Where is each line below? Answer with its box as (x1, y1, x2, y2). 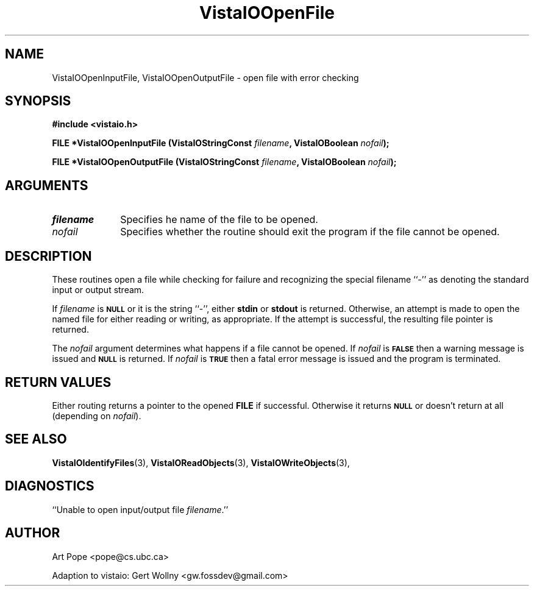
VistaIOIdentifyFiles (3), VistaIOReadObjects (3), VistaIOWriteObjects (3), (52, 457, 350, 468)
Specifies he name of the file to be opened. (120, 213, 318, 226)
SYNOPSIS (5, 93, 71, 109)
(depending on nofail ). (52, 410, 141, 421)
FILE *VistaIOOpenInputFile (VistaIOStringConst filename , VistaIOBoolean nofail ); (52, 138, 390, 149)
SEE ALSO (5, 431, 67, 447)
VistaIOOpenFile (199, 2, 335, 23)
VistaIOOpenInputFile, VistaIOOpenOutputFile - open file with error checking (52, 72, 359, 83)
